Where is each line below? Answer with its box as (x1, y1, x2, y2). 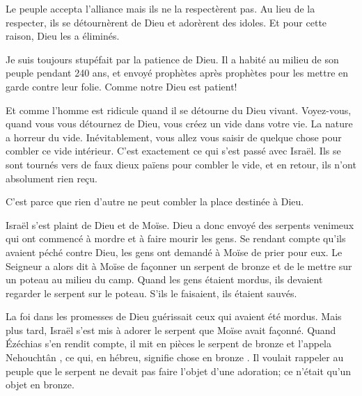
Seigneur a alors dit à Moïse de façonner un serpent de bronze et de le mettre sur (6, 258, 352, 273)
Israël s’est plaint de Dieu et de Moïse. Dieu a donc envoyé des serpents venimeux (6, 217, 354, 232)
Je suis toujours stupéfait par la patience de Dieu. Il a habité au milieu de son (6, 52, 339, 66)
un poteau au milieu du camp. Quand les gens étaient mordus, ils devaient (6, 272, 323, 287)
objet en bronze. (6, 377, 74, 392)
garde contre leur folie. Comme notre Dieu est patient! (6, 79, 237, 93)
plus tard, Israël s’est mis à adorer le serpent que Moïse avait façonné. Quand (6, 322, 336, 337)
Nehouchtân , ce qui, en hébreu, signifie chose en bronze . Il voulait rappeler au (6, 350, 344, 365)
